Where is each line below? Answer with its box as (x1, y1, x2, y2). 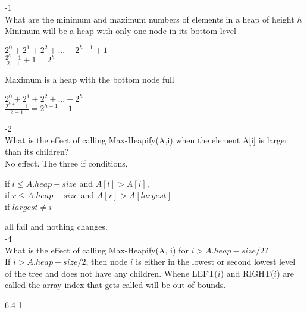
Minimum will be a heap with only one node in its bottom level (5, 24, 236, 37)
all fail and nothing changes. (5, 220, 108, 233)
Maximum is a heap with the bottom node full (5, 73, 174, 86)
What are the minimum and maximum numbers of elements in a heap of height (5, 12, 295, 25)
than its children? (5, 145, 69, 158)
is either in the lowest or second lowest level (136, 255, 296, 268)
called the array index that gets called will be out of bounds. (5, 278, 226, 291)
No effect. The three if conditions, (5, 156, 128, 169)
